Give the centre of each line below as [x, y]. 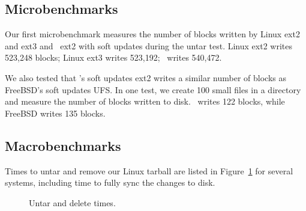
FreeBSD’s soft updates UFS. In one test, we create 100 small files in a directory [153, 89]
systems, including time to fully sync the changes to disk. [110, 182]
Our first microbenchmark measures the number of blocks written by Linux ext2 [152, 34]
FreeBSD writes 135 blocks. [55, 113]
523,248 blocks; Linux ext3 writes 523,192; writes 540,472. [113, 57]
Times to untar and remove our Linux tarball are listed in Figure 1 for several [149, 170]
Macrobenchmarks [63, 145]
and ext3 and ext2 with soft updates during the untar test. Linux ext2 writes [148, 45]
